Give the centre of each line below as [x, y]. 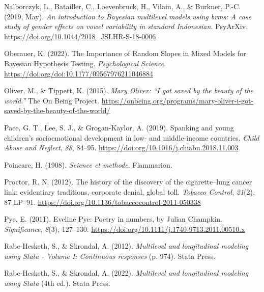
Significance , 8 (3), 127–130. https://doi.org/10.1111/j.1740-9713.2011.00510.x [125, 229]
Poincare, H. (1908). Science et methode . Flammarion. [88, 164]
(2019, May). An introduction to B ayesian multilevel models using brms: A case [128, 16]
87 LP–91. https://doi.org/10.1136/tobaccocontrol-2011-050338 [102, 202]
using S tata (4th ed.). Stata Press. [57, 283]
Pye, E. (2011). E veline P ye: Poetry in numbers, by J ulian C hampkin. [113, 219]
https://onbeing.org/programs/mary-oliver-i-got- [178, 100]
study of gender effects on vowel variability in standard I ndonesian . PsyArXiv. [126, 26]
